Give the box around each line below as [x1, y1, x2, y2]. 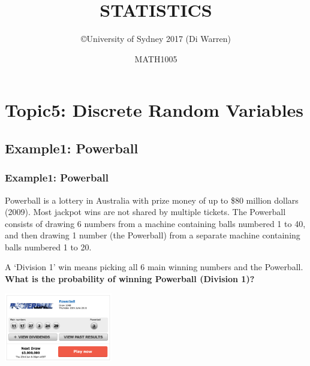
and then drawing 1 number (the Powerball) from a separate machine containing [5, 229, 300, 241]
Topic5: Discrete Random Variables [5, 98, 304, 122]
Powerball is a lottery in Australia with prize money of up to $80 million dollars [5, 193, 299, 206]
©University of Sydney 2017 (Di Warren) [81, 32, 231, 45]
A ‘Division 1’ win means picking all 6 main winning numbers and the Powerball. [5, 261, 303, 273]
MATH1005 [134, 52, 177, 65]
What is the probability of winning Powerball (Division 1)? [5, 273, 255, 285]
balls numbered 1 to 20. [5, 240, 92, 253]
